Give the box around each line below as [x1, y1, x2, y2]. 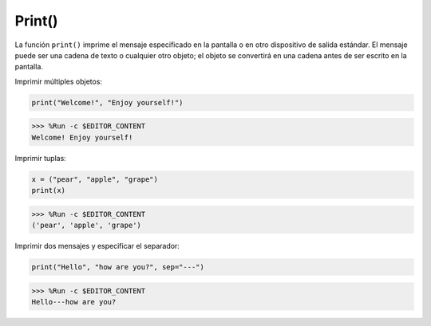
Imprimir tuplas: [14, 153, 67, 163]
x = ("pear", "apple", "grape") [31, 175, 159, 183]
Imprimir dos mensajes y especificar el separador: [14, 241, 180, 250]
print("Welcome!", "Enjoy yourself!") [31, 98, 184, 107]
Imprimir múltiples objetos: [14, 77, 103, 86]
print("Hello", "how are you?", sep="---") [31, 262, 205, 271]
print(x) [31, 186, 66, 195]
